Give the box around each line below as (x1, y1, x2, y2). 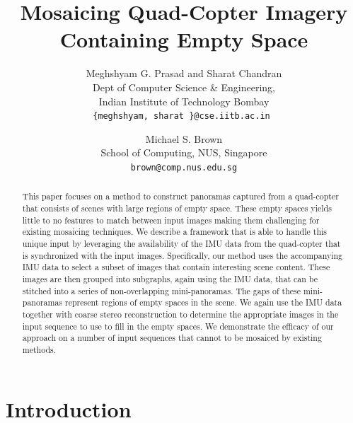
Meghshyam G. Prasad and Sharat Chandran (86, 66, 282, 81)
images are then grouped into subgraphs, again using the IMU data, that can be (22, 272, 318, 284)
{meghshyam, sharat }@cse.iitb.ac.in (93, 111, 270, 122)
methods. (22, 343, 57, 355)
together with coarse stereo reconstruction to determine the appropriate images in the (22, 308, 339, 320)
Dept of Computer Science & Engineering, (93, 79, 275, 94)
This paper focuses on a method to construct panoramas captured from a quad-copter (22, 190, 339, 202)
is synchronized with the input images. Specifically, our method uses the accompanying (22, 249, 343, 261)
